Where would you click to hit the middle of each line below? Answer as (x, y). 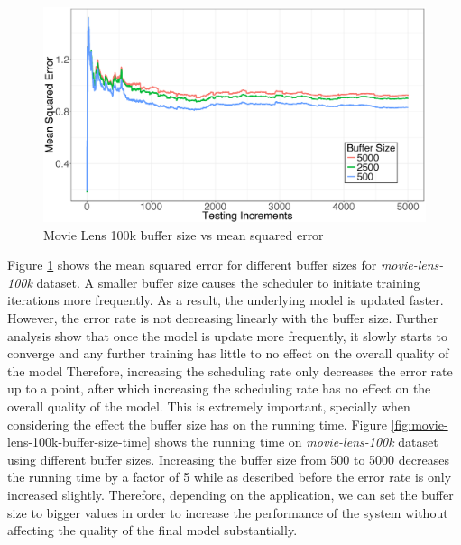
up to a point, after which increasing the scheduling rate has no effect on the (219, 388)
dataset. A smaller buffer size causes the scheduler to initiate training (228, 282)
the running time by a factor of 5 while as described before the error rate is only (230, 477)
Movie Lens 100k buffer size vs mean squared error (184, 234)
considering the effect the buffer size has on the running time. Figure (197, 424)
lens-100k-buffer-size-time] (79, 442)
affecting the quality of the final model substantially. (152, 530)
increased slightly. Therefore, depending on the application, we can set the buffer (230, 494)
